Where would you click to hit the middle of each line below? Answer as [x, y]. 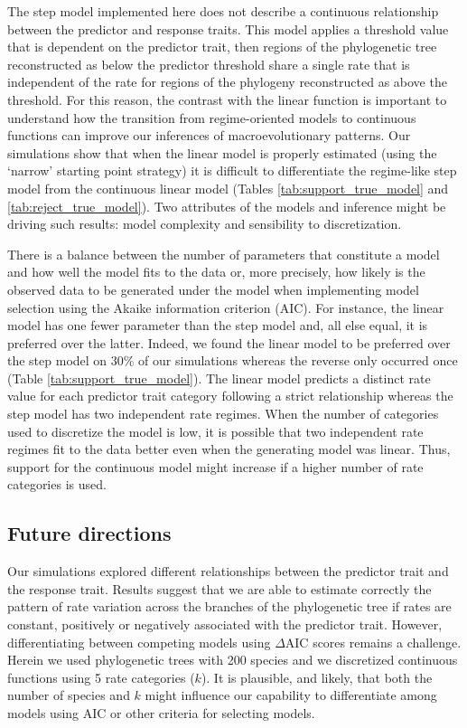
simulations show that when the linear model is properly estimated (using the [222, 152]
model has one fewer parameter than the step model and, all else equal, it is [218, 325]
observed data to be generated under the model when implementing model [213, 289]
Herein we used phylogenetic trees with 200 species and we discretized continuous [233, 660]
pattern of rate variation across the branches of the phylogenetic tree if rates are [229, 606]
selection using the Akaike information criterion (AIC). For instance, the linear [226, 307]
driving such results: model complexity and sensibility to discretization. [205, 224]
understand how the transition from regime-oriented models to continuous [212, 117]
